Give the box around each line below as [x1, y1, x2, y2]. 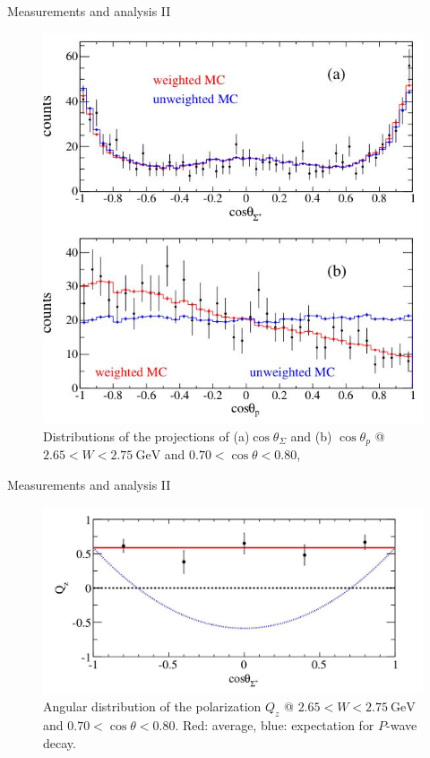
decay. [43, 733, 76, 752]
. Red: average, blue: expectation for [175, 716, 374, 734]
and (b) [290, 426, 332, 445]
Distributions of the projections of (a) [43, 426, 250, 445]
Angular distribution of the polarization [43, 697, 262, 716]
